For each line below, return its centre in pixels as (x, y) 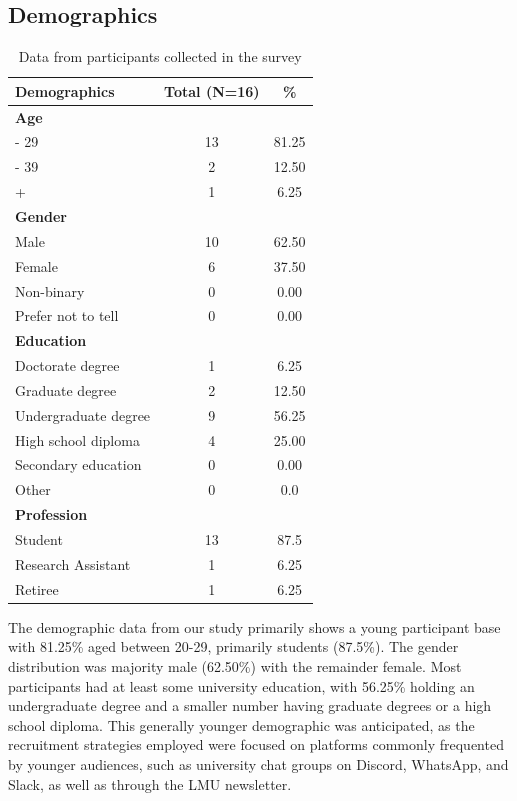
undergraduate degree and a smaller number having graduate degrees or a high (250, 705)
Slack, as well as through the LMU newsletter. (150, 783)
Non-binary (50, 290)
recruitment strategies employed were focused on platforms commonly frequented (256, 744)
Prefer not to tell (67, 315)
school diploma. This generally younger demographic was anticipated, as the (241, 724)
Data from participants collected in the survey (160, 56)
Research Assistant (73, 563)
